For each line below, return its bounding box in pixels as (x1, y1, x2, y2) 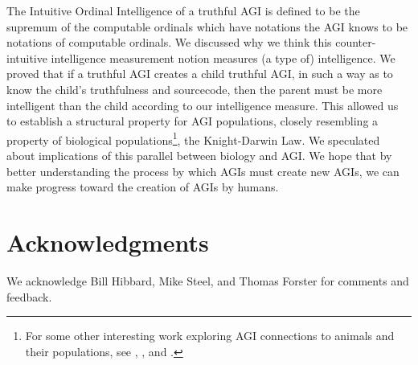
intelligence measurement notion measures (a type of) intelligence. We (51, 49, 395, 66)
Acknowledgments (6, 225, 209, 258)
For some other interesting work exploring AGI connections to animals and (25, 327, 395, 344)
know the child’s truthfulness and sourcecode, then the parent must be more (6, 80, 383, 97)
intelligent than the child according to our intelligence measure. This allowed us (6, 96, 399, 113)
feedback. (6, 288, 52, 305)
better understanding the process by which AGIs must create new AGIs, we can (6, 162, 400, 179)
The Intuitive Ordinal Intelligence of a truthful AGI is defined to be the (6, 2, 360, 18)
